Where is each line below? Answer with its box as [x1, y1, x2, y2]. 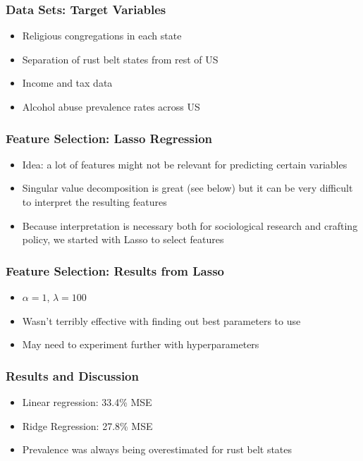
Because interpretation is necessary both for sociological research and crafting [22, 218, 358, 233]
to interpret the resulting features [22, 195, 167, 209]
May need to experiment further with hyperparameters [22, 337, 259, 352]
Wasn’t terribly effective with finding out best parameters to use [22, 313, 301, 328]
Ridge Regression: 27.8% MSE [22, 418, 153, 433]
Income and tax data [22, 75, 113, 90]
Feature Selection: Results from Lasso [6, 262, 225, 279]
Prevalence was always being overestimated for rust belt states [22, 442, 293, 457]
